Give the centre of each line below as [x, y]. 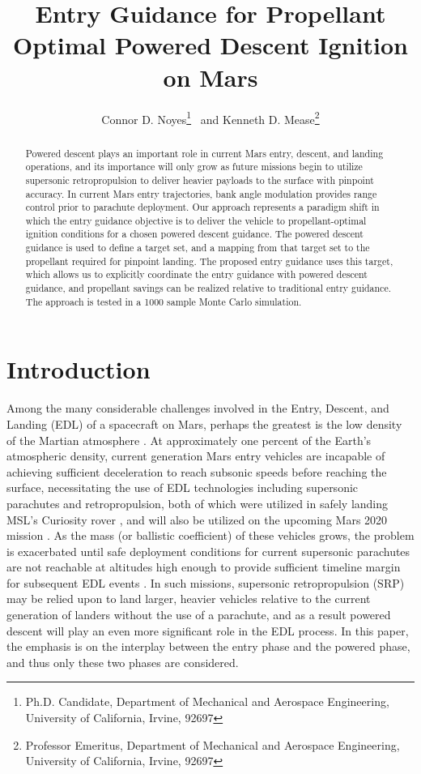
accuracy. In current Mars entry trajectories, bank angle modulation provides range [201, 193]
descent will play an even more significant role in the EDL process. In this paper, [208, 630]
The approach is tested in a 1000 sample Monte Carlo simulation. [164, 301]
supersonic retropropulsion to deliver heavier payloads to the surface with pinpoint [200, 180]
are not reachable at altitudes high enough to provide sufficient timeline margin [204, 567]
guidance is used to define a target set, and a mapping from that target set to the [198, 248]
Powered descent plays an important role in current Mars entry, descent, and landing [204, 153]
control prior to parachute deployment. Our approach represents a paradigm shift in [202, 207]
